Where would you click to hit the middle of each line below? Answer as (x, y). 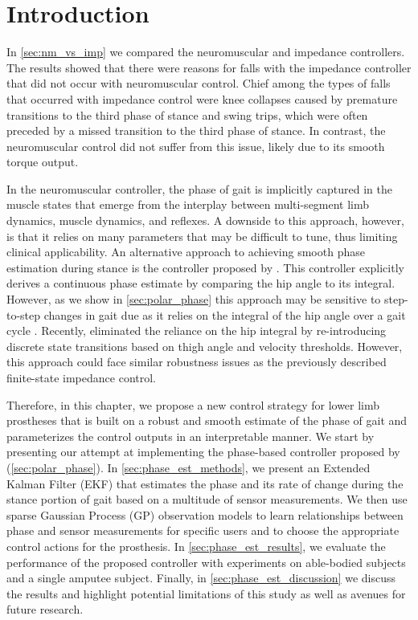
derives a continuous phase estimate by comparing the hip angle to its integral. (201, 283)
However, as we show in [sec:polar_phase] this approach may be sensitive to (194, 299)
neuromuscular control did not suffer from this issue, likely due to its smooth (196, 146)
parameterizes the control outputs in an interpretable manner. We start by (191, 436)
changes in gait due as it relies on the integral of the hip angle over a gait (225, 314)
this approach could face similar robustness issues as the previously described (197, 362)
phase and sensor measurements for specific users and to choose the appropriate (203, 530)
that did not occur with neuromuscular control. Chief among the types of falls (199, 83)
